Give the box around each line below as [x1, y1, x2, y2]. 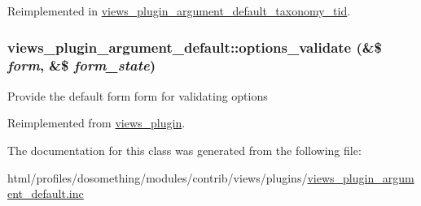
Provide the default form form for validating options [7, 87, 268, 104]
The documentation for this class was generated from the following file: [7, 141, 362, 158]
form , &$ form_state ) [7, 55, 156, 75]
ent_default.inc [7, 185, 84, 202]
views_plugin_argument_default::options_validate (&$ [7, 36, 382, 57]
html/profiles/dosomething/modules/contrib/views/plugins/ [7, 169, 308, 186]
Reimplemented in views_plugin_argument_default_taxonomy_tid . [7, 2, 351, 19]
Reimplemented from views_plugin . [7, 114, 186, 131]
